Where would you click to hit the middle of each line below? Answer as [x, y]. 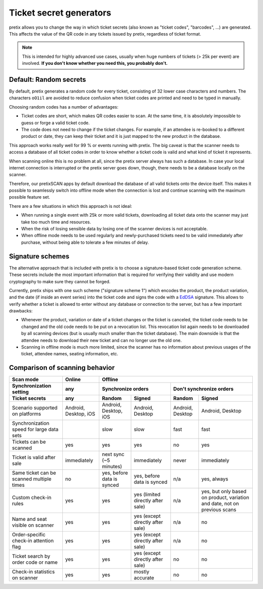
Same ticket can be [34, 473]
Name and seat [29, 519]
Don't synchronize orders [203, 389]
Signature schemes [39, 256]
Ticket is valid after [34, 458]
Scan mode [25, 380]
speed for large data [35, 429]
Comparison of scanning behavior [62, 368]
